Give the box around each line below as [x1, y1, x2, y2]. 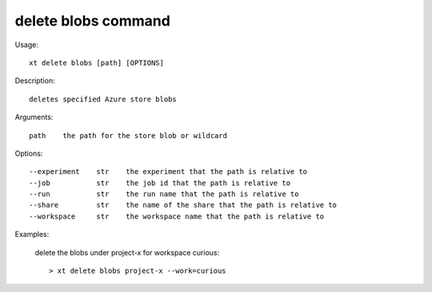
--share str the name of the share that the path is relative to [29, 200, 338, 210]
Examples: [14, 230, 50, 239]
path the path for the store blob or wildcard [29, 131, 228, 140]
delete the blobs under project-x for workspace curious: [34, 247, 220, 257]
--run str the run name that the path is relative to [29, 190, 299, 199]
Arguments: [14, 112, 54, 122]
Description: [14, 76, 55, 85]
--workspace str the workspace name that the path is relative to [29, 211, 325, 221]
